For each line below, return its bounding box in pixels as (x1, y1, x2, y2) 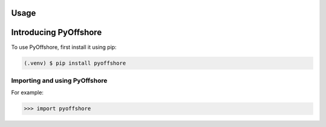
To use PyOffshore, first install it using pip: (11, 43, 117, 51)
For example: (11, 89, 44, 96)
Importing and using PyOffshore (11, 76, 108, 85)
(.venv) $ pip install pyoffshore (24, 59, 126, 67)
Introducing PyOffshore (11, 27, 102, 37)
